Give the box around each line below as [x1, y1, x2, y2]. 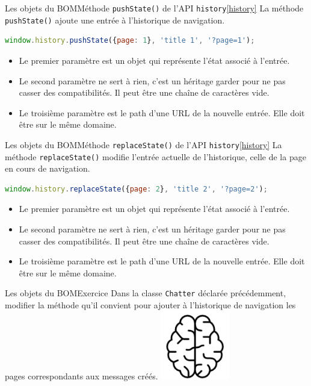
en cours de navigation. [5, 162, 90, 175]
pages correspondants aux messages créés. [5, 369, 158, 382]
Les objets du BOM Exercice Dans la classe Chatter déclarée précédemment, [5, 287, 286, 299]
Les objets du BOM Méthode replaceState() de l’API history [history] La [5, 138, 282, 151]
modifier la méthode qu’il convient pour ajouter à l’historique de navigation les [5, 299, 296, 311]
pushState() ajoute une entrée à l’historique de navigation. [5, 13, 225, 26]
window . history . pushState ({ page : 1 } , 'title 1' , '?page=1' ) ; [5, 36, 255, 45]
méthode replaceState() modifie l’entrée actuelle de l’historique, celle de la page [5, 150, 306, 163]
